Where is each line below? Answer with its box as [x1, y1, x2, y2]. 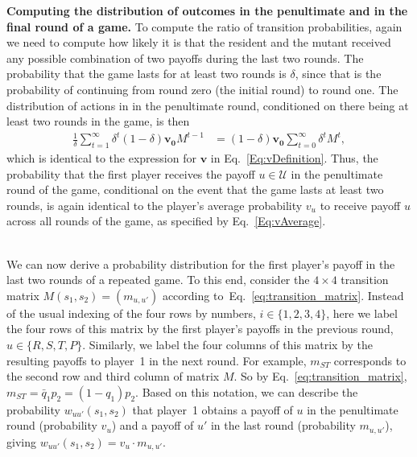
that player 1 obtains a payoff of [132, 401, 293, 418]
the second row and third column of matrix [6, 368, 220, 385]
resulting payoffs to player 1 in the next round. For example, [6, 352, 307, 368]
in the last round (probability [210, 417, 356, 434]
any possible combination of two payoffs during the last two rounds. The [6, 49, 364, 66]
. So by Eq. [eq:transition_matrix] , [233, 368, 407, 385]
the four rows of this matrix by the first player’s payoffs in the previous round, [6, 320, 394, 337]
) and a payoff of [111, 417, 194, 434]
